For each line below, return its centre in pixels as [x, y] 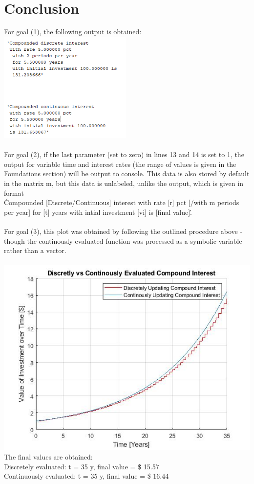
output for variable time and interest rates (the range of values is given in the [120, 164]
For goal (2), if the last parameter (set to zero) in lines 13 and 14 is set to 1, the [124, 154]
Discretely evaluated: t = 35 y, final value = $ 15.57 [82, 466]
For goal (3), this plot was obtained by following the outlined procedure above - [123, 231]
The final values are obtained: [48, 456]
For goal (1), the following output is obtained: [73, 32]
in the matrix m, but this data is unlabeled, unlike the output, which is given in [124, 183]
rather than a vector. [35, 250]
